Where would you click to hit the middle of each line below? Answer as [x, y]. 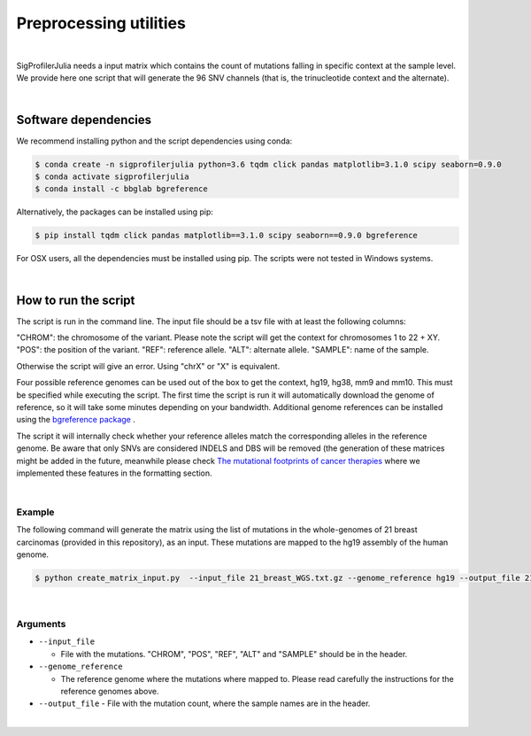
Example [35, 512]
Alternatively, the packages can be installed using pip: [115, 212]
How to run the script [76, 300]
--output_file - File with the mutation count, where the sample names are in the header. [204, 703]
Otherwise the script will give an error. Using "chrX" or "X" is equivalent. [148, 366]
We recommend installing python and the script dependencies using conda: [154, 141]
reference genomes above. [110, 691]
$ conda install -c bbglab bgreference [121, 189]
